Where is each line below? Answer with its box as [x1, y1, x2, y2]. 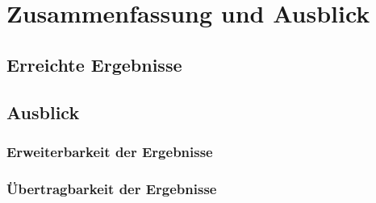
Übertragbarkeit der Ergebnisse [6, 178, 217, 198]
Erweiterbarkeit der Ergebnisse [6, 141, 213, 161]
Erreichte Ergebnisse [6, 52, 182, 77]
